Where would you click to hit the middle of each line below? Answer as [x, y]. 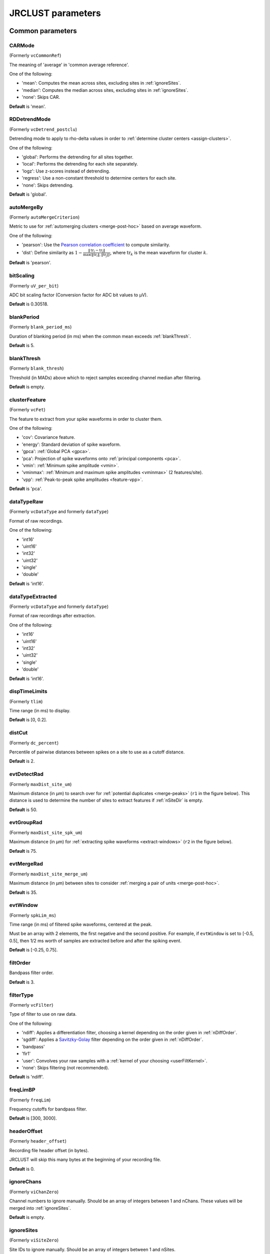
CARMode [22, 45]
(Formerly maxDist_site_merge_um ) [48, 874]
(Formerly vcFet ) [27, 410]
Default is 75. [23, 851]
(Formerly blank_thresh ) [37, 368]
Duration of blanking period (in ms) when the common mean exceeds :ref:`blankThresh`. [100, 336]
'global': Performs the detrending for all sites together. [77, 157]
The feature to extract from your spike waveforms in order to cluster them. [86, 419]
